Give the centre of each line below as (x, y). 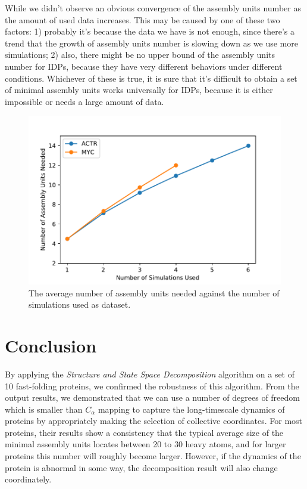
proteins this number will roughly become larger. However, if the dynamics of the (153, 456)
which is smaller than (44, 409)
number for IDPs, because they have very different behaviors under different (144, 66)
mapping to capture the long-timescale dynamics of (191, 409)
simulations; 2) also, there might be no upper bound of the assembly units (140, 55)
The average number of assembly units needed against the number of (154, 293)
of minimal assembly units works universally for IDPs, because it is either (139, 90)
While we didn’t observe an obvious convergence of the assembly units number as (153, 8)
